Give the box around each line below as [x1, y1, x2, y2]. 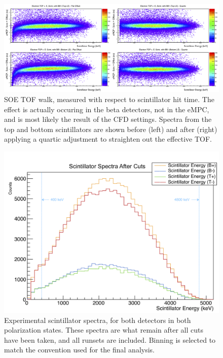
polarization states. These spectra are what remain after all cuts [4, 324, 203, 335]
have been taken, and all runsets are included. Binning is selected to [4, 334, 216, 345]
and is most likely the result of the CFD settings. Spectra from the [4, 114, 212, 124]
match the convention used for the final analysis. [4, 344, 155, 355]
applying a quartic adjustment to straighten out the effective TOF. [4, 134, 212, 144]
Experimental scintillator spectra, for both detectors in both [4, 314, 191, 325]
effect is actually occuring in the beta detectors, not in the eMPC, [4, 104, 209, 114]
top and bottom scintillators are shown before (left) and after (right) [4, 123, 217, 134]
